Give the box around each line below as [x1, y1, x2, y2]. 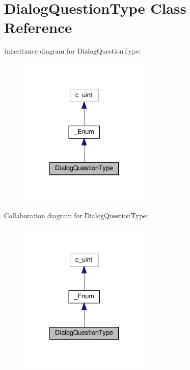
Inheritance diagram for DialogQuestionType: [4, 46, 141, 56]
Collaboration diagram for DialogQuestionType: [4, 210, 148, 220]
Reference [4, 17, 72, 37]
